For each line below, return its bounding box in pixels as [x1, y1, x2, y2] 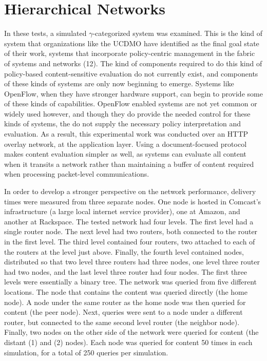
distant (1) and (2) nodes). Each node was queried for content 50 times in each [4, 336, 253, 347]
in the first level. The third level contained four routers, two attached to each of [4, 236, 255, 246]
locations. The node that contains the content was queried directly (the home [4, 286, 247, 297]
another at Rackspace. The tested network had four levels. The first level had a [4, 216, 254, 226]
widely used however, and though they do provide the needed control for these [4, 108, 251, 119]
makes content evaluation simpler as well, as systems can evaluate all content [4, 148, 246, 159]
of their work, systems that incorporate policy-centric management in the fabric [4, 48, 255, 59]
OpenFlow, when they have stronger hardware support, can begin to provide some [4, 88, 263, 99]
